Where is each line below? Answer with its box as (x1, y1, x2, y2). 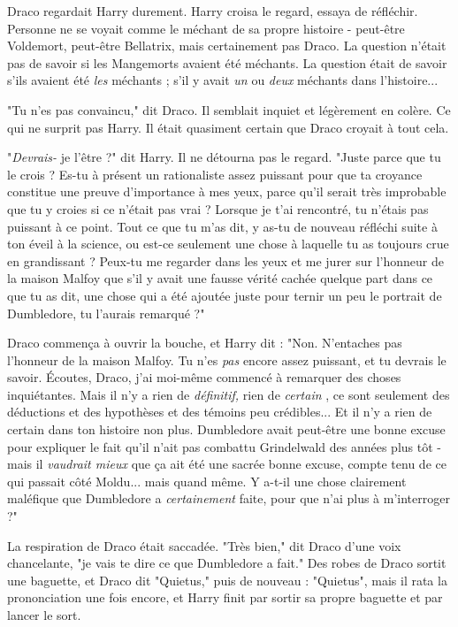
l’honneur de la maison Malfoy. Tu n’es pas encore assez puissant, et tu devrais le (7, 350, 447, 369)
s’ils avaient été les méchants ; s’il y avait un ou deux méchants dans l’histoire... (7, 71, 439, 89)
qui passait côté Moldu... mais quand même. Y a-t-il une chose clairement (7, 471, 407, 490)
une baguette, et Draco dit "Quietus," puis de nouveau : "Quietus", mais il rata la (7, 570, 447, 589)
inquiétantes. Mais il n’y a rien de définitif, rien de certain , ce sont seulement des (7, 385, 450, 403)
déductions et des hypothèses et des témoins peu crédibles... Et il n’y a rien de (7, 402, 432, 421)
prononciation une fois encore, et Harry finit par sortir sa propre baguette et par (7, 588, 443, 607)
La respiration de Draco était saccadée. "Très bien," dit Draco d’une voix (7, 536, 401, 554)
